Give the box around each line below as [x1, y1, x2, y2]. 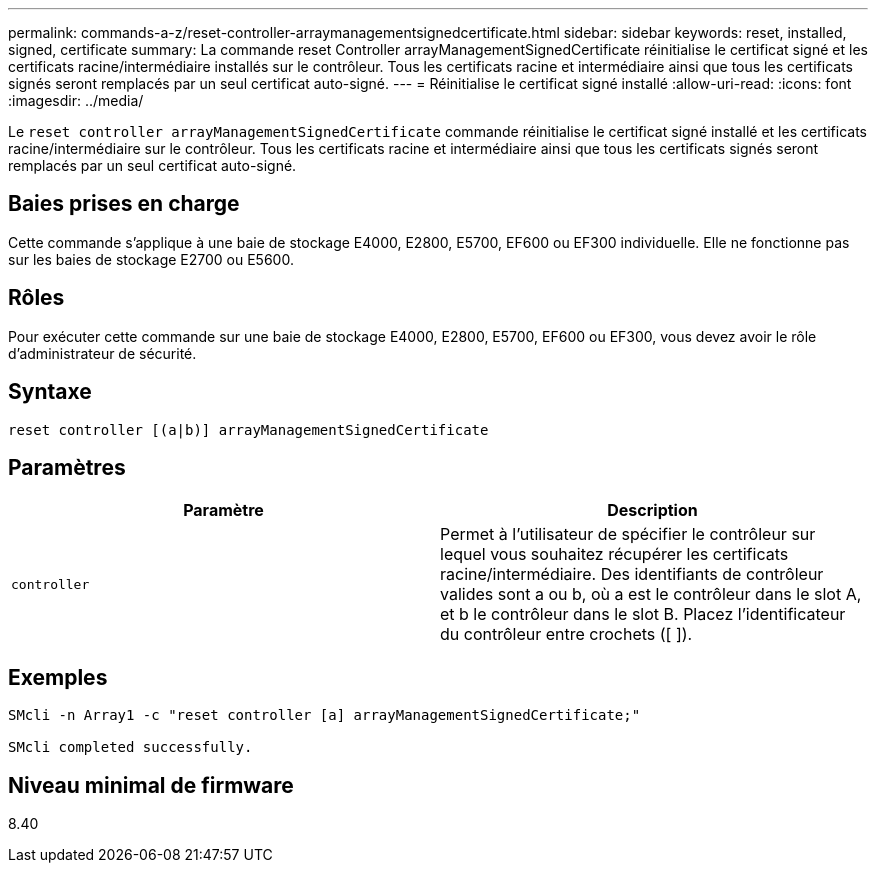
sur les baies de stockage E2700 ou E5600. [8, 250, 294, 268]
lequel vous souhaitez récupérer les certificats [440, 544, 789, 565]
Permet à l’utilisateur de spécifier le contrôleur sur [440, 524, 816, 545]
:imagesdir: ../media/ [8, 92, 144, 109]
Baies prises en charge [8, 191, 240, 217]
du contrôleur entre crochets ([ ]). [440, 624, 693, 645]
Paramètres [8, 454, 126, 480]
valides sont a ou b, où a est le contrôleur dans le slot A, [440, 584, 862, 605]
